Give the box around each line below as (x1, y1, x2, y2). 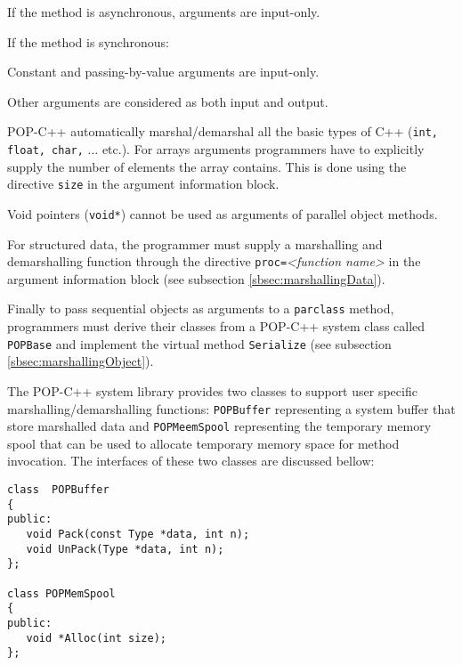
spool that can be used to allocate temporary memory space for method (7, 434, 400, 452)
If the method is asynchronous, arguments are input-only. (7, 3, 320, 20)
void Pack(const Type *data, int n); (26, 528, 250, 540)
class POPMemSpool (7, 587, 116, 600)
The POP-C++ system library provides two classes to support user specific (7, 381, 417, 400)
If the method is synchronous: (7, 32, 169, 51)
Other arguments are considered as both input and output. (7, 92, 328, 110)
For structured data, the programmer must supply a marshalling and (7, 234, 383, 253)
